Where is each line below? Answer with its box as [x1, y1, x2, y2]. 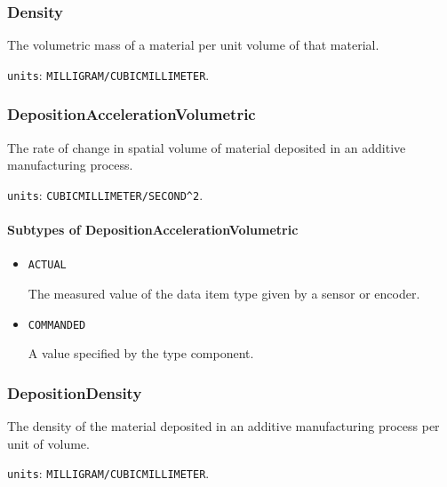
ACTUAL [28, 259, 67, 272]
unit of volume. [7, 434, 90, 452]
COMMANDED [28, 318, 86, 331]
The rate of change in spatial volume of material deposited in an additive [7, 138, 406, 156]
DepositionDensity [7, 381, 142, 403]
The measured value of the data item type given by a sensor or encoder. [28, 283, 420, 302]
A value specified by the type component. [28, 344, 254, 363]
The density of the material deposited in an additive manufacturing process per [7, 417, 440, 435]
